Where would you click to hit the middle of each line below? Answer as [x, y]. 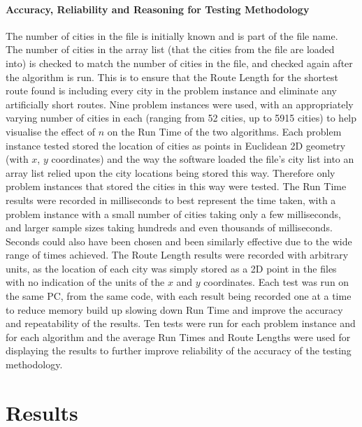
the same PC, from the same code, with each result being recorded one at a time [179, 296]
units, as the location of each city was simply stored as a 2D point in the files [171, 268]
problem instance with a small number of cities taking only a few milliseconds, [173, 213]
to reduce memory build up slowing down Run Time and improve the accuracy [174, 309]
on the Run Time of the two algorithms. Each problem [224, 131]
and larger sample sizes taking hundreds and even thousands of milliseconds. [169, 227]
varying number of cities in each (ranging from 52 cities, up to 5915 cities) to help [181, 118]
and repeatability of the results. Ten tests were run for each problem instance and [181, 323]
